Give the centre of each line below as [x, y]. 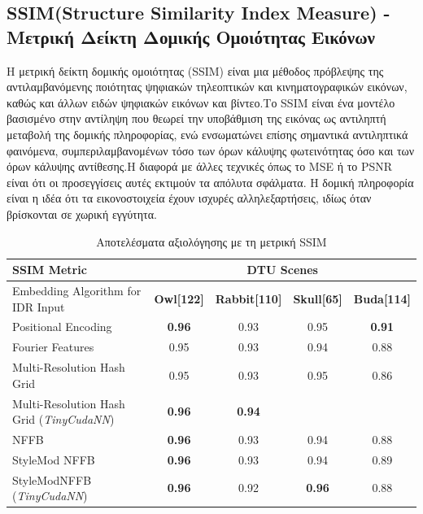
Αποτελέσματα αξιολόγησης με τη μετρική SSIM [211, 241]
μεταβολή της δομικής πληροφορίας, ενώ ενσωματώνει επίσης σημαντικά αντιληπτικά [207, 134]
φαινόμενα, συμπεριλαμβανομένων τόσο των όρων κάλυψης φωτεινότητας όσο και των [211, 150]
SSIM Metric [50, 270]
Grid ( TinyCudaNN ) [63, 419]
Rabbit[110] [249, 298]
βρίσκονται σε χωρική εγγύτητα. [82, 213]
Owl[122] [179, 298]
